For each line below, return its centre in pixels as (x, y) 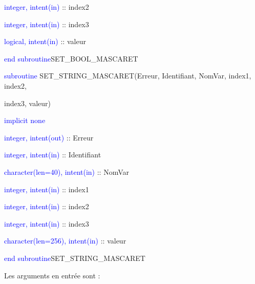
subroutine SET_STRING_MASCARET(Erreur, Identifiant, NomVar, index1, (128, 76)
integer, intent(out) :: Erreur (49, 137)
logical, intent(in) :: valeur (45, 41)
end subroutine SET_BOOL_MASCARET (71, 58)
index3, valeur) (28, 103)
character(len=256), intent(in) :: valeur (65, 241)
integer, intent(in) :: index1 (47, 189)
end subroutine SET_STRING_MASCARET (75, 258)
